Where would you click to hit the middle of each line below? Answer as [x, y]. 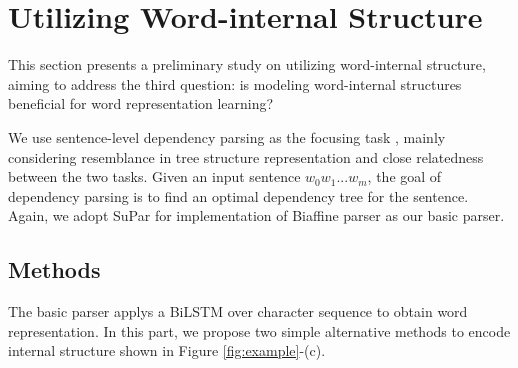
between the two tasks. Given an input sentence [154, 176]
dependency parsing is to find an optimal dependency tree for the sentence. [238, 195]
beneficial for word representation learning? [141, 103]
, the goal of [404, 176]
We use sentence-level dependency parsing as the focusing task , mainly [227, 136]
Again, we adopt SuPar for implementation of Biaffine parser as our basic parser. [256, 215]
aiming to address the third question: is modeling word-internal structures [235, 83]
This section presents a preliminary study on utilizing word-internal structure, [247, 64]
